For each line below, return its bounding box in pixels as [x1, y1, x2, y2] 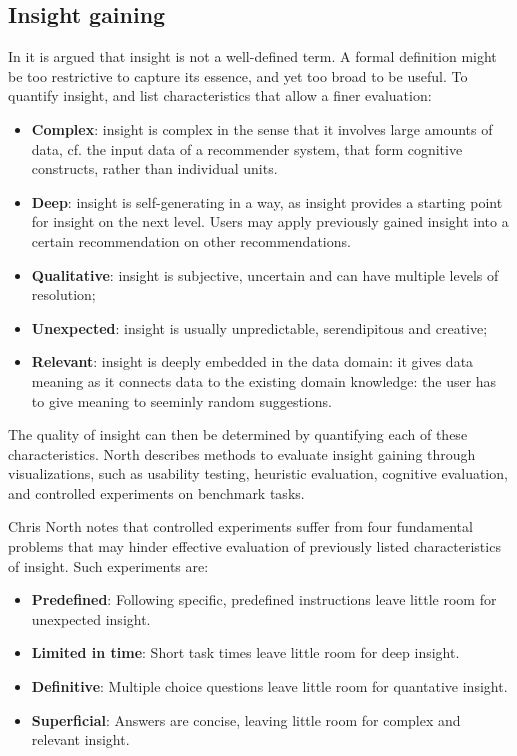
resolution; [31, 284, 96, 305]
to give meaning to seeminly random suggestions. [31, 390, 332, 411]
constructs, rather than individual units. [31, 158, 278, 179]
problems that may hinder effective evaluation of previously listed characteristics [8, 536, 501, 557]
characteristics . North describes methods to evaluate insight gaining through [8, 443, 476, 464]
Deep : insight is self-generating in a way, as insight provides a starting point [31, 191, 503, 212]
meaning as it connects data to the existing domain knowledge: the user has [31, 370, 497, 391]
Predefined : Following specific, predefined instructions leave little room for [31, 589, 497, 610]
